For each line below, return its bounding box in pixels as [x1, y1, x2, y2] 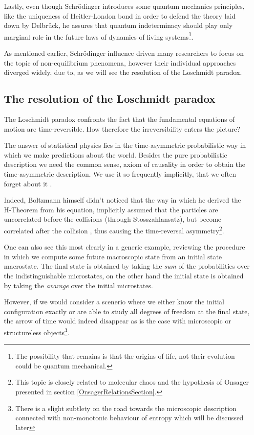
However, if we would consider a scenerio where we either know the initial [4, 297, 225, 307]
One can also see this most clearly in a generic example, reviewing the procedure [4, 242, 245, 252]
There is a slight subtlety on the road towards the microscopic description [15, 403, 236, 413]
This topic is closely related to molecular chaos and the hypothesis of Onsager [15, 377, 249, 387]
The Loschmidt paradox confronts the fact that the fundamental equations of [4, 114, 235, 124]
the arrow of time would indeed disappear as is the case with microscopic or [4, 316, 231, 326]
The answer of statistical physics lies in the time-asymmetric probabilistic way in [4, 140, 246, 150]
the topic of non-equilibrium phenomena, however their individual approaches [4, 57, 236, 68]
